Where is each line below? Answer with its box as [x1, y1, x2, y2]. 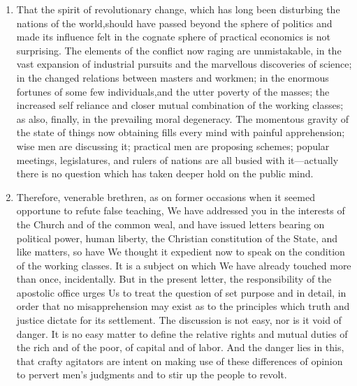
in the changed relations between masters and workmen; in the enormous [16, 70, 329, 84]
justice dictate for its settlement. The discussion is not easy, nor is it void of [16, 313, 342, 327]
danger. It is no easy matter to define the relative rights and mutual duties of [16, 326, 348, 341]
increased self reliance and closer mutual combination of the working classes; [16, 98, 344, 112]
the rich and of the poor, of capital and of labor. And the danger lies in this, [16, 340, 344, 355]
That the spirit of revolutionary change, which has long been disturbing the [16, 2, 340, 16]
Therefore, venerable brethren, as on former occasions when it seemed [16, 189, 315, 204]
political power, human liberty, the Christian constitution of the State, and [16, 230, 338, 245]
